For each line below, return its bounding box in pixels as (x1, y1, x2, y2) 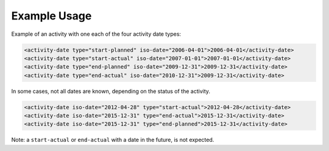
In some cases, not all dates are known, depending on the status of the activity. (11, 87, 210, 95)
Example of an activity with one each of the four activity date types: (11, 30, 182, 38)
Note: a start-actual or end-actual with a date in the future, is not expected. (11, 136, 214, 144)
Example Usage (11, 9, 92, 22)
